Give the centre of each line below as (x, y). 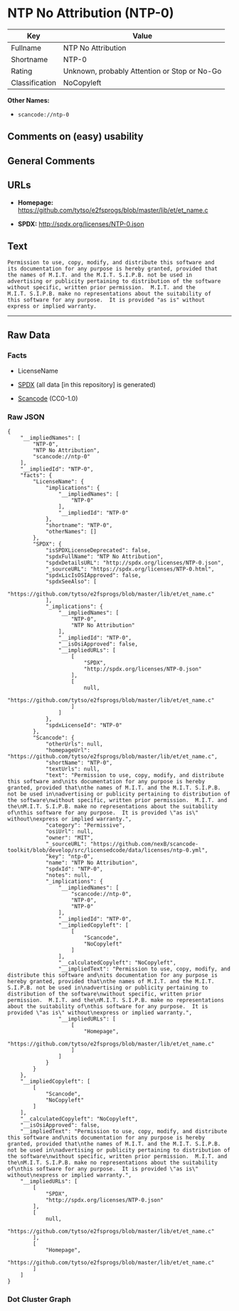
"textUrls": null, (73, 769)
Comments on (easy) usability (75, 137)
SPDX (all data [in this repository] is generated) (87, 385)
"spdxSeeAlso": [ (71, 582)
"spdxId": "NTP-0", (74, 869)
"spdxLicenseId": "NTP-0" (84, 725)
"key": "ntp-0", (69, 857)
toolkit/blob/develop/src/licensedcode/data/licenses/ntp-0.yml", (108, 850)
